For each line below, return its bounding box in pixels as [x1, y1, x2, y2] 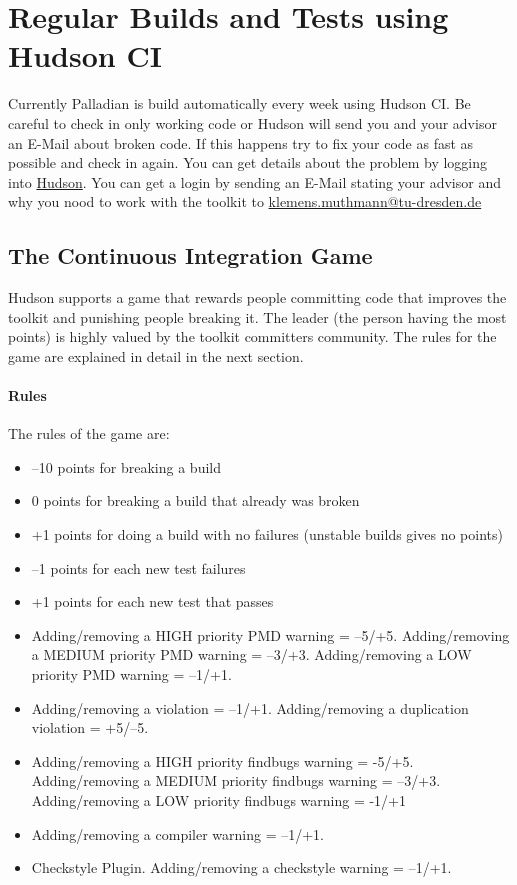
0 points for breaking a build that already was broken [31, 490, 360, 511]
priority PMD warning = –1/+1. [31, 664, 232, 684]
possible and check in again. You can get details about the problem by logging [8, 152, 488, 173]
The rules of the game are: [8, 423, 170, 444]
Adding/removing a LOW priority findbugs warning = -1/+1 [31, 789, 407, 810]
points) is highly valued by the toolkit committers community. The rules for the [8, 326, 497, 347]
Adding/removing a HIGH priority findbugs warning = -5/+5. [31, 750, 414, 771]
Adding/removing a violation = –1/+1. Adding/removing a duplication [31, 697, 469, 718]
